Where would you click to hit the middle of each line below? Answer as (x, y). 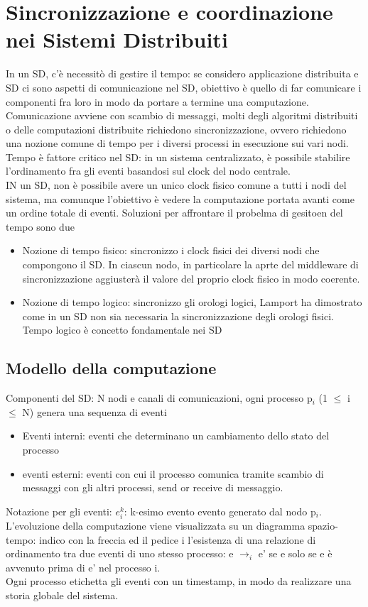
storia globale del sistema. (62, 595)
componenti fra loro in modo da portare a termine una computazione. (157, 101)
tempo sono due (40, 226)
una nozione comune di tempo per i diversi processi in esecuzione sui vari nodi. (177, 143)
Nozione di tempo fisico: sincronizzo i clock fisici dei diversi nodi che (171, 250)
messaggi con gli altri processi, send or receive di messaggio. (153, 487)
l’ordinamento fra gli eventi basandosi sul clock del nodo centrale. (148, 171)
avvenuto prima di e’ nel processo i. (83, 567)
